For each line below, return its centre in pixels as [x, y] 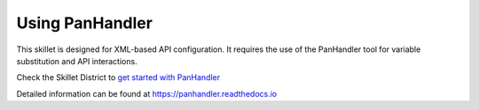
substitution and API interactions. [77, 61]
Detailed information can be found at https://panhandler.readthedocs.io [147, 93]
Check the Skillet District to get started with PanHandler [118, 77]
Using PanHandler [84, 23]
